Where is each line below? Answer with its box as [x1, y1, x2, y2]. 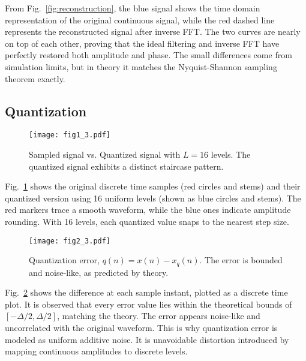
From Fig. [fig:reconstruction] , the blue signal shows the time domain [5, 2, 260, 14]
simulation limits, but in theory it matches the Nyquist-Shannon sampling [5, 60, 277, 73]
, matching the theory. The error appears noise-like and [57, 309, 260, 322]
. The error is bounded [199, 254, 283, 266]
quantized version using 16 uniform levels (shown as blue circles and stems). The [5, 191, 301, 204]
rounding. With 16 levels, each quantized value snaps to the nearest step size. [5, 215, 289, 227]
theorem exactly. [5, 72, 65, 85]
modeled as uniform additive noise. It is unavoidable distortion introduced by [5, 333, 289, 345]
